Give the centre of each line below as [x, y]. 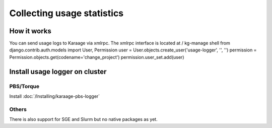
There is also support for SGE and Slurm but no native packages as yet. [84, 119]
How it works [30, 31]
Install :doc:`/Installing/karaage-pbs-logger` [55, 96]
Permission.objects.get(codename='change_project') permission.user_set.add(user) [97, 57]
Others [18, 109]
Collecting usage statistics [66, 13]
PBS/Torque [24, 86]
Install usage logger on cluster [58, 71]
